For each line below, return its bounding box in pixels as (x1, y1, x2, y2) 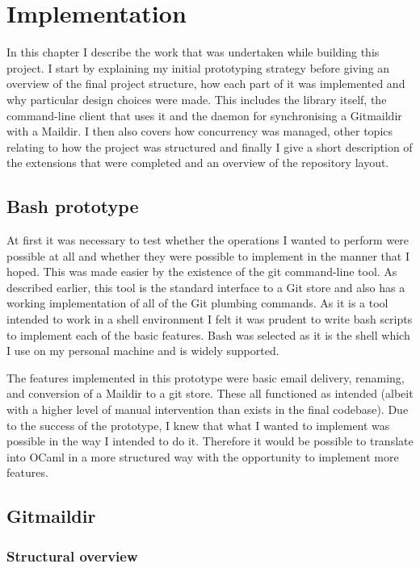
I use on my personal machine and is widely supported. (6, 342, 279, 359)
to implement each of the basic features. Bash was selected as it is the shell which (6, 326, 410, 343)
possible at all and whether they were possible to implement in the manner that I (6, 247, 409, 264)
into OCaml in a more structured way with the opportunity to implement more (6, 448, 399, 465)
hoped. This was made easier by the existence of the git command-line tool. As (6, 263, 397, 280)
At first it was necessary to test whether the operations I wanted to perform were (6, 232, 409, 248)
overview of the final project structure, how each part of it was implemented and (6, 75, 405, 92)
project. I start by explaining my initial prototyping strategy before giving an (6, 59, 390, 76)
